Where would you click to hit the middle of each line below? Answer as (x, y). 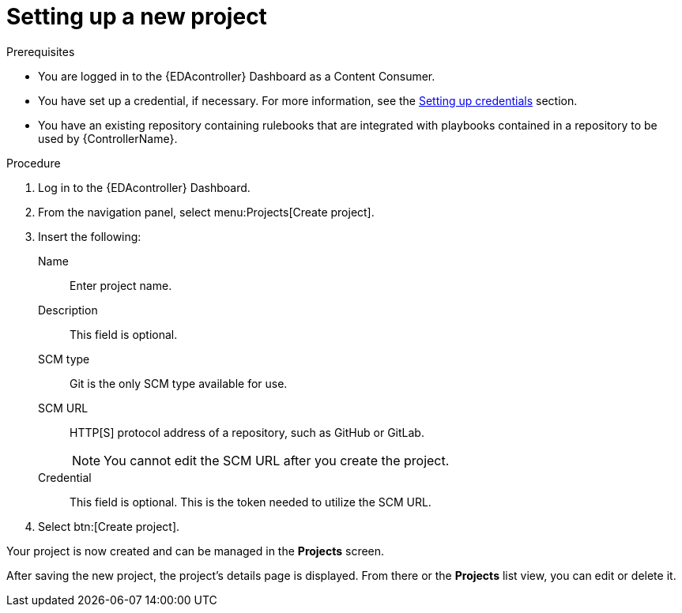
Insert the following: (90, 236)
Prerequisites (41, 51)
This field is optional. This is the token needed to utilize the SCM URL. (251, 502)
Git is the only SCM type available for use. (179, 383)
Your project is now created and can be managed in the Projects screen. (196, 551)
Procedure (34, 163)
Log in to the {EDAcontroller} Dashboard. (144, 187)
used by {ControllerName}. (108, 138)
